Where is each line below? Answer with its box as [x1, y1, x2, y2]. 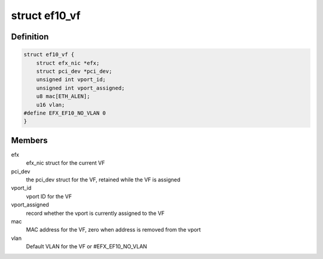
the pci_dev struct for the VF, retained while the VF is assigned [26, 176, 181, 183]
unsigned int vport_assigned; [36, 84, 125, 91]
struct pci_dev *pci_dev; [36, 67, 112, 75]
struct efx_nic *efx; [36, 60, 100, 66]
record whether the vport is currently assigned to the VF [26, 209, 165, 217]
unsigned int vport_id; [36, 76, 106, 83]
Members [11, 135, 48, 146]
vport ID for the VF [26, 193, 72, 200]
